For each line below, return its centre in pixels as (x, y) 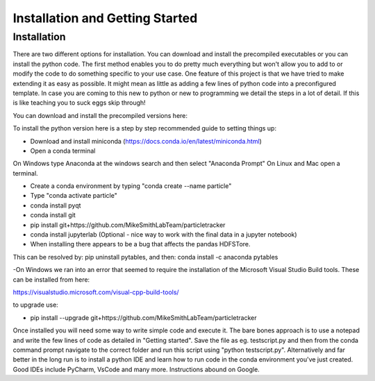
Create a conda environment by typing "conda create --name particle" (131, 186)
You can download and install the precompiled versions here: (100, 115)
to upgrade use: (35, 305)
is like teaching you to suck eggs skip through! (79, 103)
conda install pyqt (56, 205)
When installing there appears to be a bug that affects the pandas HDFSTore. (140, 244)
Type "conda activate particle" (74, 196)
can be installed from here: (51, 279)
